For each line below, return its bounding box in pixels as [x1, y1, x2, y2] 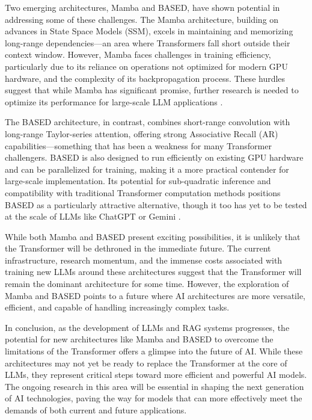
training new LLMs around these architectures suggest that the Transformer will [5, 265, 302, 278]
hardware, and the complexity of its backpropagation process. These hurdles [5, 72, 286, 84]
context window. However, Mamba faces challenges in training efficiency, [5, 48, 271, 61]
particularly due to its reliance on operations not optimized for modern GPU [5, 60, 288, 72]
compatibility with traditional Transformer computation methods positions [5, 186, 281, 199]
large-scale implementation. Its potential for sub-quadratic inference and [5, 174, 271, 187]
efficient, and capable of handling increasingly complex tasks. [5, 301, 230, 313]
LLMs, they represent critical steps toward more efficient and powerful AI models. [5, 368, 307, 381]
